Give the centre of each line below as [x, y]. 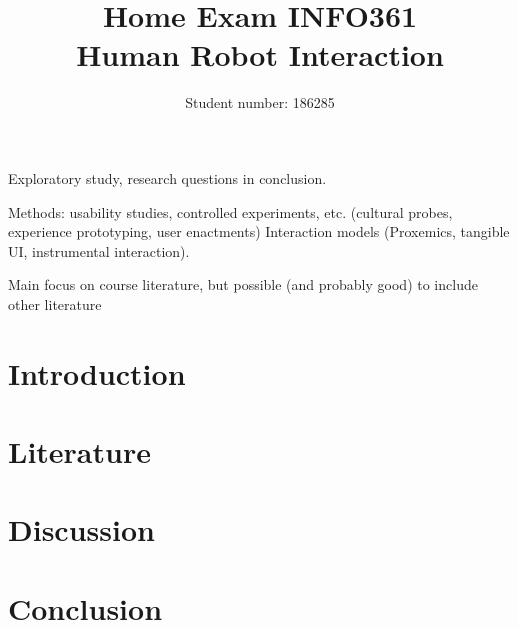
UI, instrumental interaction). [99, 250]
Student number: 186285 [260, 102]
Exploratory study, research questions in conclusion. [167, 177]
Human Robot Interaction [260, 54]
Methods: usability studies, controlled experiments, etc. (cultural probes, [230, 211]
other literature [55, 303]
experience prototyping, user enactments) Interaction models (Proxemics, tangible [259, 231]
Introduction [97, 372]
